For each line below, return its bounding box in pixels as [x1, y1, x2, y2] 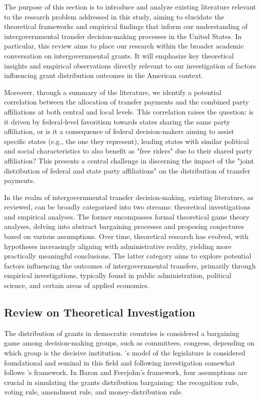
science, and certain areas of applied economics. [4, 280, 149, 290]
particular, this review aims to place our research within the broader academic [4, 40, 244, 51]
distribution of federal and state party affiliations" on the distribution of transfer [4, 165, 250, 175]
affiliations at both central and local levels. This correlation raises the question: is [4, 106, 254, 116]
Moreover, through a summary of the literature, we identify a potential [4, 86, 221, 97]
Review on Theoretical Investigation [4, 304, 195, 320]
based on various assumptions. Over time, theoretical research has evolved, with [4, 231, 249, 241]
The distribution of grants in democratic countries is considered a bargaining [4, 327, 239, 338]
